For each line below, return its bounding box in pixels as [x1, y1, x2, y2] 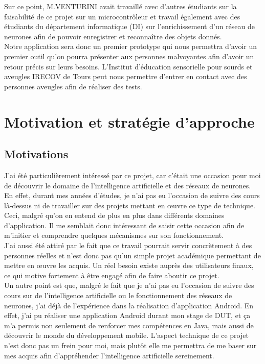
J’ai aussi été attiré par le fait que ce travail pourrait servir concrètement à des [4, 240, 252, 251]
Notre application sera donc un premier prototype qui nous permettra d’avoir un [4, 41, 257, 52]
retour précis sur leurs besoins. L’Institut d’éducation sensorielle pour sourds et [4, 61, 253, 71]
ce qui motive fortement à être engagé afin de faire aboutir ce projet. [4, 270, 219, 280]
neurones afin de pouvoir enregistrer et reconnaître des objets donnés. [4, 31, 222, 41]
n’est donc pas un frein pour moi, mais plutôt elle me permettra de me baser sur [4, 340, 257, 351]
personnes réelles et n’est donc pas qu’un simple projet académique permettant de [4, 250, 261, 260]
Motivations [4, 146, 69, 162]
